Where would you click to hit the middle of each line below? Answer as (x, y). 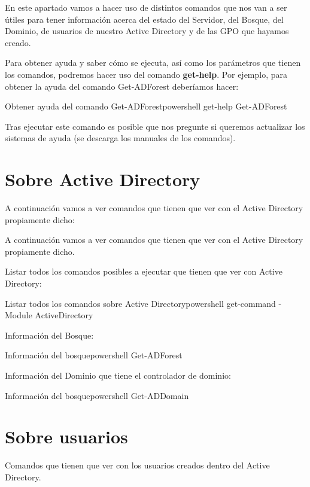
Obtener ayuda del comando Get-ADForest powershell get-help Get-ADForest (146, 106)
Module (19, 315)
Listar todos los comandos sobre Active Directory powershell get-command (140, 303)
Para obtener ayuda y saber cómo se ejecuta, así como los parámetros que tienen (153, 63)
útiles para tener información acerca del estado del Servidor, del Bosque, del (144, 19)
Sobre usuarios (66, 436)
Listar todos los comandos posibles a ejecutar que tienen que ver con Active (144, 271)
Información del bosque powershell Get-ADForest (94, 355)
